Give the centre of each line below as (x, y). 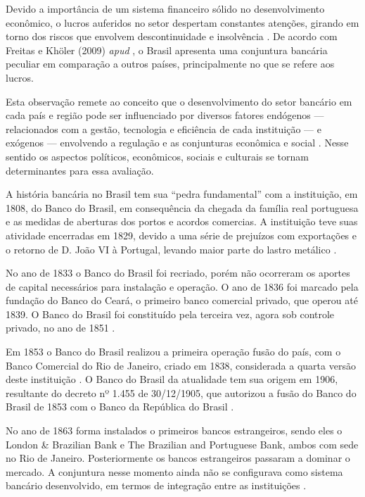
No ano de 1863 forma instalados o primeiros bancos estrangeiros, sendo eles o (174, 430)
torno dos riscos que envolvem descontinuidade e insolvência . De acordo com (172, 36)
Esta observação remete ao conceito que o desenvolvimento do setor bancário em (179, 101)
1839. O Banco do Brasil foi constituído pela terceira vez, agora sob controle (170, 314)
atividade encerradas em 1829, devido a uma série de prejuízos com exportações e (181, 235)
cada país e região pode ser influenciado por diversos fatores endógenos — (165, 115)
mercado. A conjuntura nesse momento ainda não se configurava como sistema (174, 471)
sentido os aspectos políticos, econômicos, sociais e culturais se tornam (157, 156)
